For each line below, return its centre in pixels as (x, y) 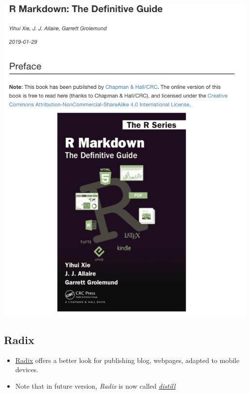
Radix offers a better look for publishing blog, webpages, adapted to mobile (127, 360)
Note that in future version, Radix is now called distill (95, 386)
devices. (27, 369)
